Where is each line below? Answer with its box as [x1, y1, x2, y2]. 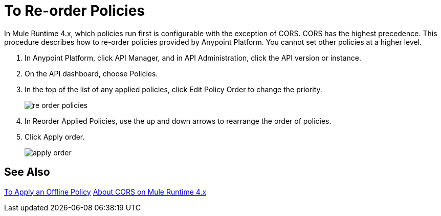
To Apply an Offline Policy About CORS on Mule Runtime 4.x [4, 187, 207, 196]
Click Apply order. [25, 132, 85, 141]
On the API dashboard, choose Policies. [25, 69, 158, 78]
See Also [4, 166, 50, 179]
